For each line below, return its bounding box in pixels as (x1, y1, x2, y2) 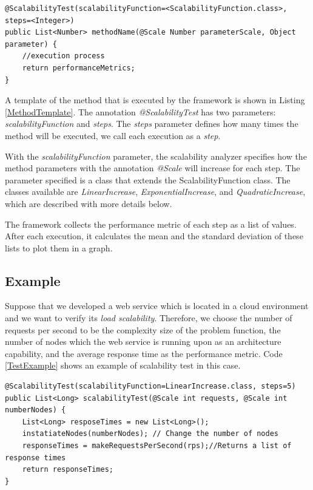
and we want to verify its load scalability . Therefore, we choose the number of (5, 311, 292, 324)
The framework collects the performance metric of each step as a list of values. (5, 217, 297, 230)
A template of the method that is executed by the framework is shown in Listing (5, 94, 305, 106)
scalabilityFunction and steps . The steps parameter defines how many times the (5, 117, 298, 130)
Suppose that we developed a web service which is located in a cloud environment (5, 299, 309, 312)
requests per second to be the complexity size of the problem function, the (5, 323, 281, 336)
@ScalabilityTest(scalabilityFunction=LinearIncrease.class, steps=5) (5, 382, 296, 391)
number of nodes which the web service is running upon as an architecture (5, 335, 281, 348)
